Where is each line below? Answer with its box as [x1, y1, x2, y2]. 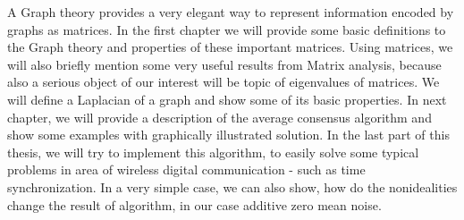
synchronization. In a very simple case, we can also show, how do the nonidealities [7, 177, 458, 196]
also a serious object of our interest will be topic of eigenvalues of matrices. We [7, 72, 440, 91]
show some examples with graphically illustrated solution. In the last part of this [7, 125, 450, 144]
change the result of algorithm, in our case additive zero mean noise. [7, 195, 382, 214]
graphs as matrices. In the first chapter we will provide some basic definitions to [7, 20, 446, 38]
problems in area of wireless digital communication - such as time [7, 160, 366, 179]
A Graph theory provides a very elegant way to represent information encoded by [7, 3, 454, 21]
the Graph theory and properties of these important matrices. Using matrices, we [7, 38, 453, 56]
